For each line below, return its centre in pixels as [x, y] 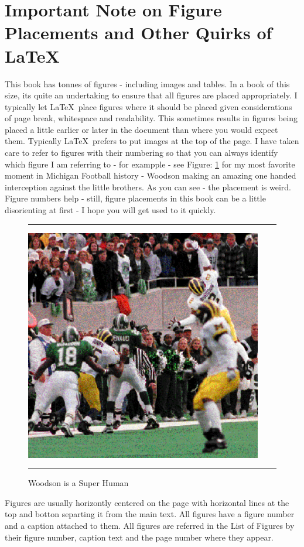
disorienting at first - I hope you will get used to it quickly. [110, 210]
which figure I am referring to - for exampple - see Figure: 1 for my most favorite [150, 164]
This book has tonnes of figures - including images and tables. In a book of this [147, 83]
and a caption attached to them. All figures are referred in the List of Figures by [150, 525]
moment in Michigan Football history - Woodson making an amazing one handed [151, 175]
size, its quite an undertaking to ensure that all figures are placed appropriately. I [151, 95]
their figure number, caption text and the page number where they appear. [139, 537]
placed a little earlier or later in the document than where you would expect [141, 129]
